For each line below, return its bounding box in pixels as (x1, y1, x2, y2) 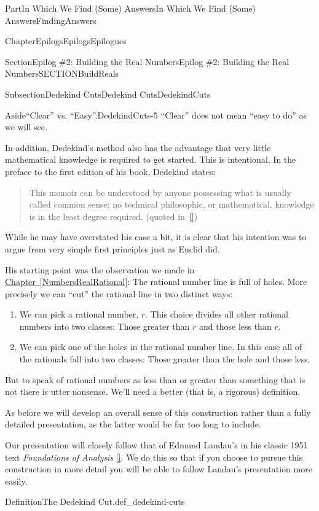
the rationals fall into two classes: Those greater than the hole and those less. (19, 353, 310, 365)
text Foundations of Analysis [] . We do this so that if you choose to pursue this (5, 450, 303, 463)
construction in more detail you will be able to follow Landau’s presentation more (5, 462, 312, 475)
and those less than (199, 319, 272, 332)
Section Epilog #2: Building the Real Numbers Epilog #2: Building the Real (5, 55, 289, 68)
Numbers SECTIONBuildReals (5, 67, 119, 80)
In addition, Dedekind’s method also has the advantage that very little (5, 141, 271, 154)
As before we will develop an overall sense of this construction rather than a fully (5, 405, 311, 418)
